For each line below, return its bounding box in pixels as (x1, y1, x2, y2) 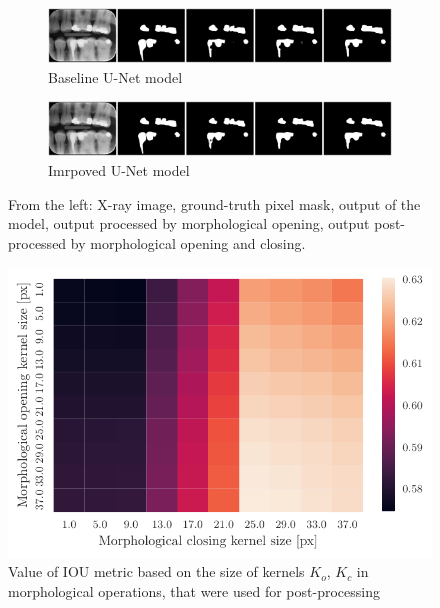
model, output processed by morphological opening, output (8, 213, 370, 234)
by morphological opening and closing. (70, 232, 306, 253)
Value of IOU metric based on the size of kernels (8, 561, 305, 582)
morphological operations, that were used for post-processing (8, 581, 380, 602)
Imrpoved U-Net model (48, 159, 190, 180)
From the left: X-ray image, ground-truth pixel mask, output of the (8, 193, 421, 214)
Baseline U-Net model (48, 66, 183, 87)
